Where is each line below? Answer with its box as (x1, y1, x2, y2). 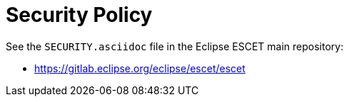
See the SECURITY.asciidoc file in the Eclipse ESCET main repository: (6, 40, 344, 52)
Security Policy (6, 3, 153, 27)
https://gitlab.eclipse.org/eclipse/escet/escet (34, 62, 246, 74)
